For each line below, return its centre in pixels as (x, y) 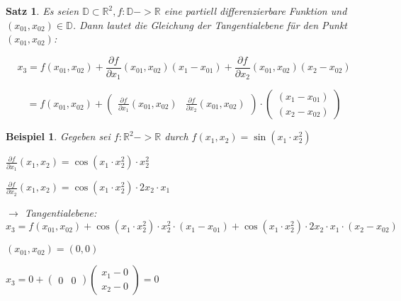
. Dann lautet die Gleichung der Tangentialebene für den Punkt (210, 24)
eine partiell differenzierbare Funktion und (255, 11)
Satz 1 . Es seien (43, 11)
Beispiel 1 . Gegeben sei (58, 136)
